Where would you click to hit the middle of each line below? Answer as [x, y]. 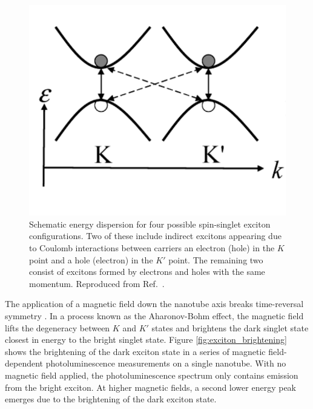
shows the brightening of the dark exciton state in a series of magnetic [135, 351]
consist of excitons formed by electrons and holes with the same [147, 272]
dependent [24, 363]
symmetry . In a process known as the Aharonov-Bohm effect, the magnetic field [154, 316]
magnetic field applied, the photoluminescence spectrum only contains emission [152, 375]
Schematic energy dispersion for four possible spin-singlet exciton [150, 224]
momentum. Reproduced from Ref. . [97, 283]
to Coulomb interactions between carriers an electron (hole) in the [152, 248]
